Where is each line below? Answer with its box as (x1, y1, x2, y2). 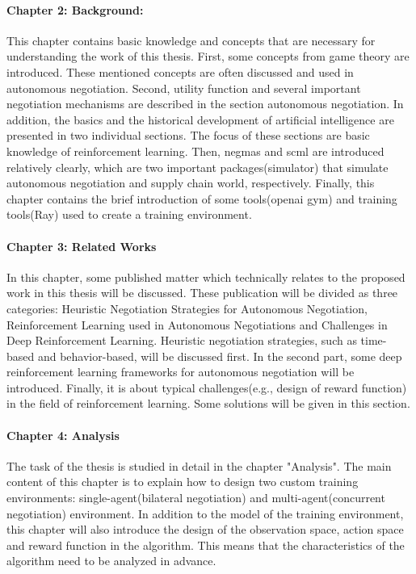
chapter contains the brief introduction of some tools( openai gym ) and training (6, 190, 397, 207)
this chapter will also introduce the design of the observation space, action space (6, 521, 404, 538)
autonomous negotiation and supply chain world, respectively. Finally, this (6, 174, 375, 191)
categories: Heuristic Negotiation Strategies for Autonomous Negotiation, (6, 300, 368, 316)
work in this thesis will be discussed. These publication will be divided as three (6, 284, 398, 301)
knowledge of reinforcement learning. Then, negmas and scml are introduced (6, 142, 384, 159)
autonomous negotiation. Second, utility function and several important (6, 79, 361, 96)
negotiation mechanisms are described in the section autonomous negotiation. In (6, 95, 404, 112)
